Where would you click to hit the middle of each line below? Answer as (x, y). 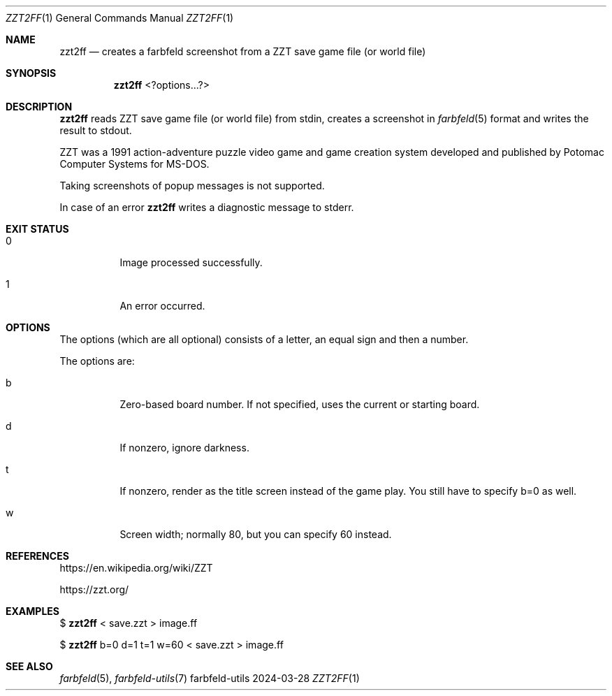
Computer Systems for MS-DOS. (134, 164)
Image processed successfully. (191, 262)
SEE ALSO (29, 666)
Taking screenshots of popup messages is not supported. (192, 186)
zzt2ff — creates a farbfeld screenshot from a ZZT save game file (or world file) (243, 51)
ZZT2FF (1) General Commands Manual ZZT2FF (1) (120, 18)
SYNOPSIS (31, 73)
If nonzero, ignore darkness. (184, 448)
